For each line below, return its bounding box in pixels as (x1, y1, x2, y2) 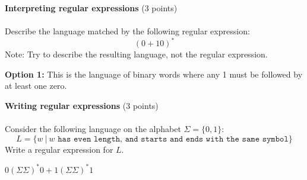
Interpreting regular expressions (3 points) (5, 2, 178, 14)
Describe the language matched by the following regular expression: (5, 25, 250, 37)
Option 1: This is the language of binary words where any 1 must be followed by (5, 67, 303, 80)
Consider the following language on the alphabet (5, 123, 181, 135)
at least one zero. (5, 79, 67, 92)
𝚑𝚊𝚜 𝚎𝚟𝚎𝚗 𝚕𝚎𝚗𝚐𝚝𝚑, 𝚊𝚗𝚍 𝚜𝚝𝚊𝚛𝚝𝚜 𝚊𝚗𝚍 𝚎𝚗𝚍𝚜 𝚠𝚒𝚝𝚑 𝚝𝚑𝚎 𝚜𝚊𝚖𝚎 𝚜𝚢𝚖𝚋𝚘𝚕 (58, 134, 289, 143)
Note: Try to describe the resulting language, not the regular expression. (5, 48, 268, 60)
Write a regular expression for (5, 143, 113, 155)
